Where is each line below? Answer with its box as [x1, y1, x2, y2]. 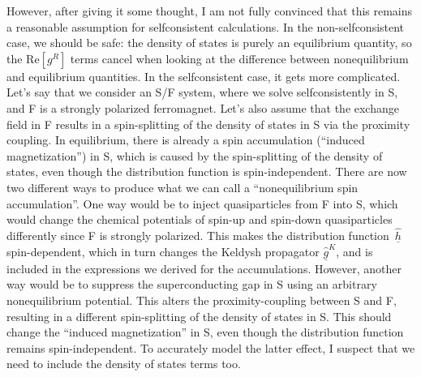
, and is [336, 242, 373, 259]
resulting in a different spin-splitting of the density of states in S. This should [6, 307, 392, 324]
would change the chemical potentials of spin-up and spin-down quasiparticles [6, 211, 393, 228]
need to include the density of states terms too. [6, 355, 241, 372]
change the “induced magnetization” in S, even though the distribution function [6, 323, 404, 341]
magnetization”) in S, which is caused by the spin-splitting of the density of [6, 147, 383, 164]
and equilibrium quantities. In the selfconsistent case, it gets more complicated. [6, 67, 401, 84]
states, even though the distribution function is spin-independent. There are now [6, 163, 407, 180]
